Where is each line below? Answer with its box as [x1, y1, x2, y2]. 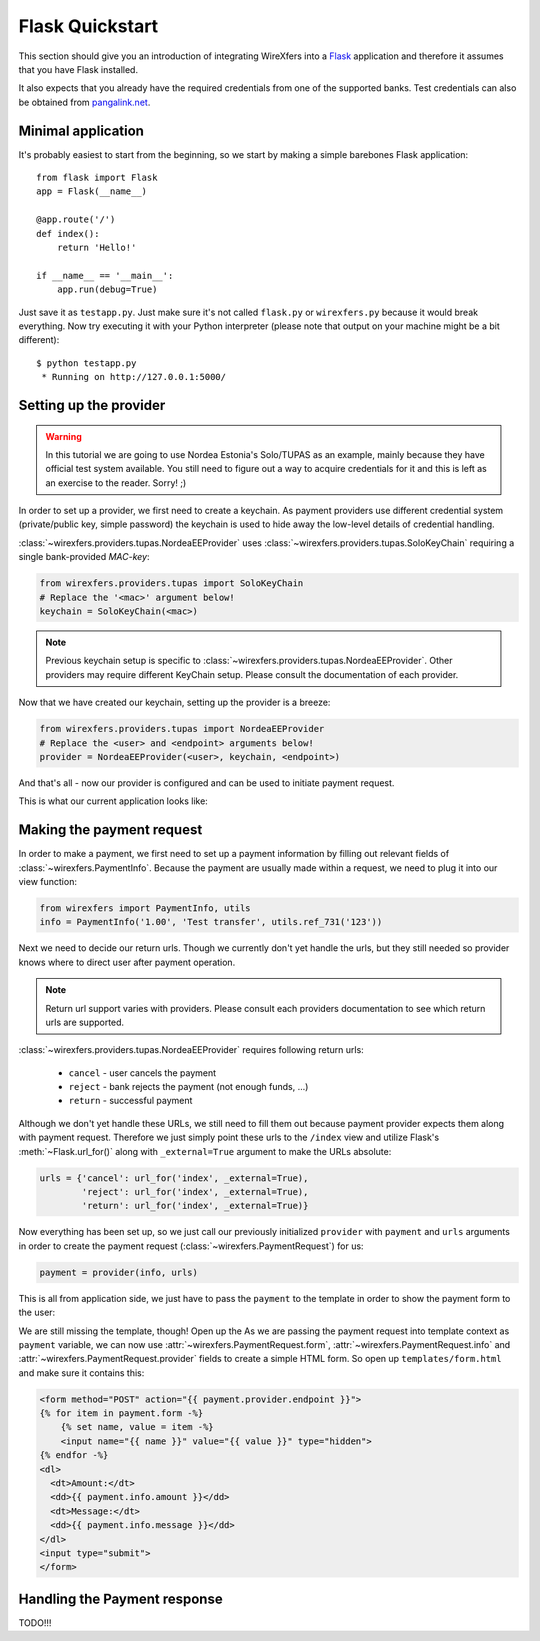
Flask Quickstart [18, 15, 159, 37]
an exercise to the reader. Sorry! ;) [45, 476, 187, 489]
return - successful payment [68, 1095, 193, 1107]
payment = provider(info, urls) [39, 1266, 199, 1278]
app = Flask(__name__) [36, 186, 148, 197]
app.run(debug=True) [56, 284, 158, 295]
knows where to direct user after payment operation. [18, 956, 236, 968]
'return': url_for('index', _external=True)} [81, 1200, 309, 1212]
